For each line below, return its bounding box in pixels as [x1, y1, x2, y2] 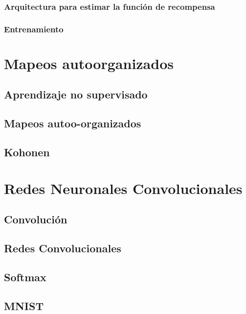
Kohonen [4, 145, 50, 160]
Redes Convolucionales [4, 240, 121, 255]
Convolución [4, 212, 67, 227]
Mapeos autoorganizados [4, 53, 174, 73]
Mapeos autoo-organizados [4, 116, 141, 131]
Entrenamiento [4, 23, 64, 35]
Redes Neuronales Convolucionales [4, 178, 243, 198]
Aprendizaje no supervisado [4, 87, 148, 102]
